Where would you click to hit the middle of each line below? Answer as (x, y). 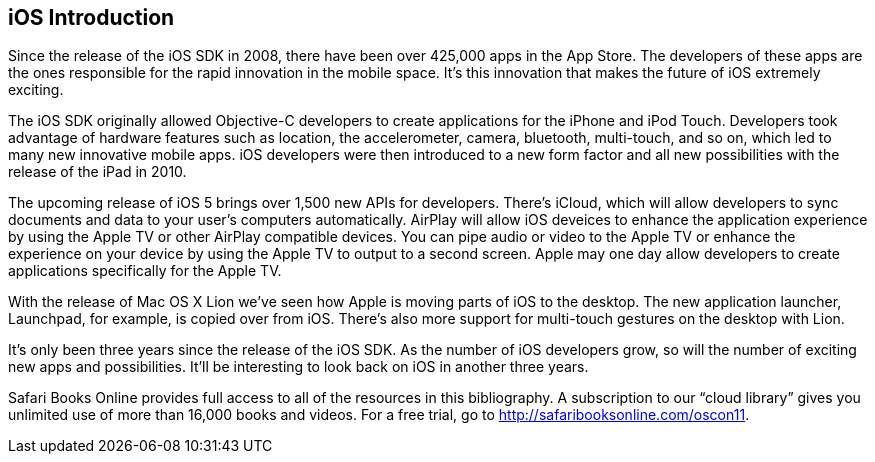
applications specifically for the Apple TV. (145, 271)
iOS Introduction (91, 17)
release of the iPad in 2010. (97, 172)
